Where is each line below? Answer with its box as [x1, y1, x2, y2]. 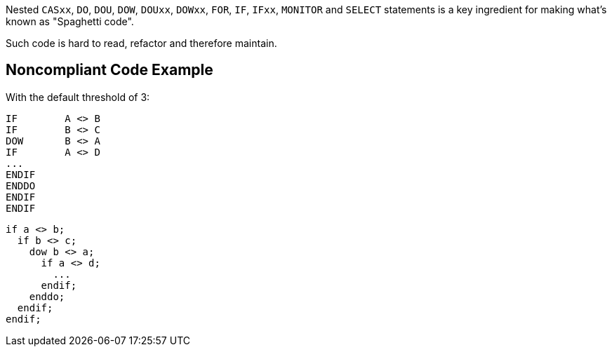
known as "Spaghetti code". [6, 15, 134, 27]
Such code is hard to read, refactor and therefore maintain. [6, 37, 277, 49]
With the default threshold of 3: [6, 90, 150, 103]
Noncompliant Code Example [6, 61, 213, 79]
